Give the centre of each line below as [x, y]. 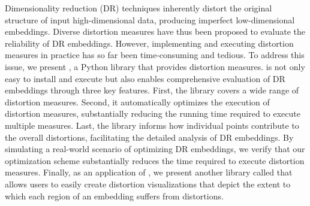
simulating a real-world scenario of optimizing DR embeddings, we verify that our [155, 149]
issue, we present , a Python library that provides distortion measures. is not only [155, 66]
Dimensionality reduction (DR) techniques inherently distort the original [139, 8]
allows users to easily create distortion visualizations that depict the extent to [148, 184]
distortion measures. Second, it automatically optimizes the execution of [137, 102]
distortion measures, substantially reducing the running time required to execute [153, 113]
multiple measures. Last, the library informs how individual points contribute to [152, 125]
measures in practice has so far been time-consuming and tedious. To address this [155, 55]
